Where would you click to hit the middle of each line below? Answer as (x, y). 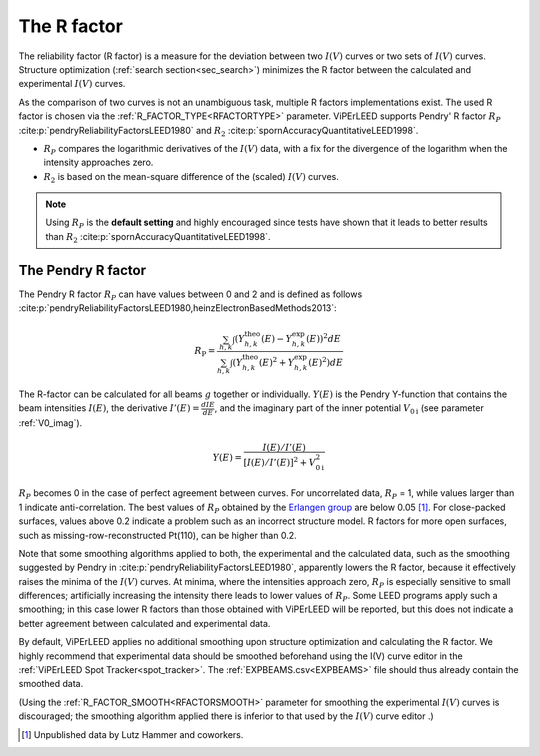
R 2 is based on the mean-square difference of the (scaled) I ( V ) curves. (191, 177)
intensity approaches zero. (98, 162)
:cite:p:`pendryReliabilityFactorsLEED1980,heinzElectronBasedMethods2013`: (177, 308)
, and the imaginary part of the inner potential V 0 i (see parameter (349, 409)
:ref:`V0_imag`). (50, 422)
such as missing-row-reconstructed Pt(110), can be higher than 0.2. (157, 535)
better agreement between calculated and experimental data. (144, 623)
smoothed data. (51, 684)
